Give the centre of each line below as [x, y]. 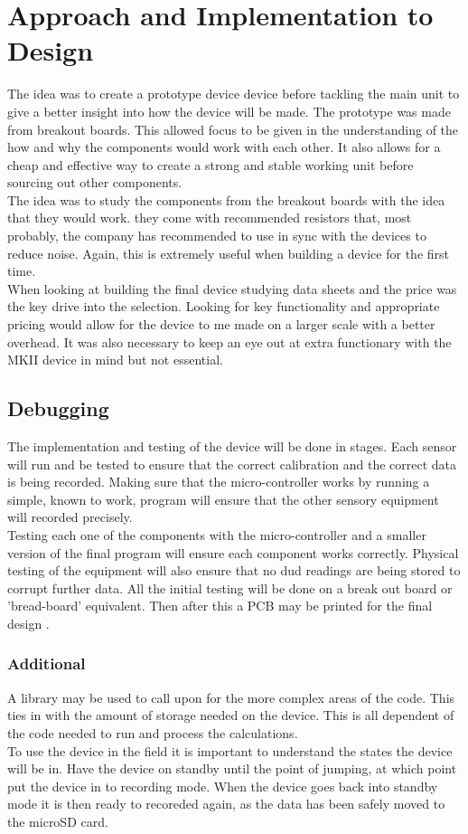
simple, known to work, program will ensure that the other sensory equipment [223, 499]
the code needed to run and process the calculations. [153, 732]
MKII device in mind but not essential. [115, 360]
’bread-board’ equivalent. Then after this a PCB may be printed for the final [220, 606]
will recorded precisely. [70, 517]
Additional [47, 663]
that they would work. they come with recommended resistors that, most [210, 218]
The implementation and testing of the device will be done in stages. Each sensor [232, 446]
